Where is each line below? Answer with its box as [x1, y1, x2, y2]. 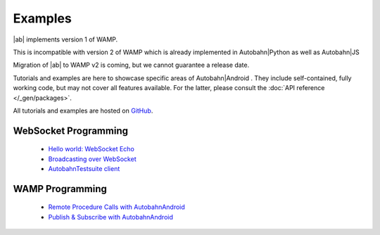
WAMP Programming [13, 183, 107, 195]
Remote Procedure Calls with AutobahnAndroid [48, 203, 186, 211]
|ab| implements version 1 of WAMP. [13, 35, 118, 44]
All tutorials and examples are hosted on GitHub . [13, 106, 153, 115]
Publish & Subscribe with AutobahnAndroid [48, 212, 174, 221]
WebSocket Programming [13, 125, 128, 136]
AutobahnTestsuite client [48, 165, 120, 173]
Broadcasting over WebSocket [48, 155, 137, 163]
